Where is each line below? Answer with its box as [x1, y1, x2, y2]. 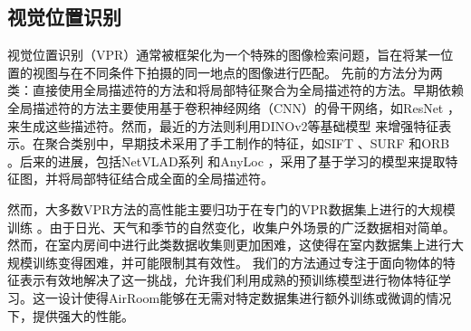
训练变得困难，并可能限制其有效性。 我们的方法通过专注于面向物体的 [32, 252, 443, 271]
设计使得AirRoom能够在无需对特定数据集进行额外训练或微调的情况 [57, 288, 452, 307]
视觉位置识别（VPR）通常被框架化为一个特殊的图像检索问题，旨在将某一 [7, 45, 441, 64]
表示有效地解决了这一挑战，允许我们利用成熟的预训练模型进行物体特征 [19, 270, 438, 289]
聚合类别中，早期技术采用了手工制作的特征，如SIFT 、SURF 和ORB [44, 134, 450, 153]
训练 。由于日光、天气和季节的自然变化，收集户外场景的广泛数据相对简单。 [7, 217, 456, 236]
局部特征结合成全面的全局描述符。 [70, 169, 274, 188]
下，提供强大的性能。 [7, 306, 134, 325]
